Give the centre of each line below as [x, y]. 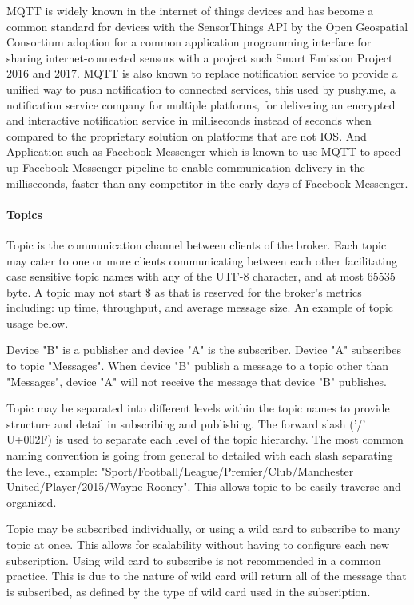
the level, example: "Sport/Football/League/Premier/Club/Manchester [180, 470]
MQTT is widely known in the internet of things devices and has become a [190, 10]
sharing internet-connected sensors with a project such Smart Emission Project [200, 57]
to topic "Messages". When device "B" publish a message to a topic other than [198, 366]
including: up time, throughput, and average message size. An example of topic [200, 307]
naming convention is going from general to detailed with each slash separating [200, 455]
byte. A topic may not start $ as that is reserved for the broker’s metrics [184, 291]
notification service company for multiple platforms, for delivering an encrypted [201, 104]
